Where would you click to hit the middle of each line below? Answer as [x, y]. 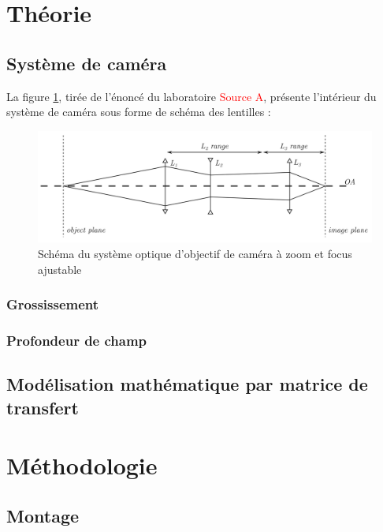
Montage [43, 515]
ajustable [60, 269]
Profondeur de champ [77, 340]
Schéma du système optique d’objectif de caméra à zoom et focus [195, 253]
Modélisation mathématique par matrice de [187, 384]
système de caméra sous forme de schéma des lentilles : [139, 112]
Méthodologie [82, 465]
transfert [43, 407]
